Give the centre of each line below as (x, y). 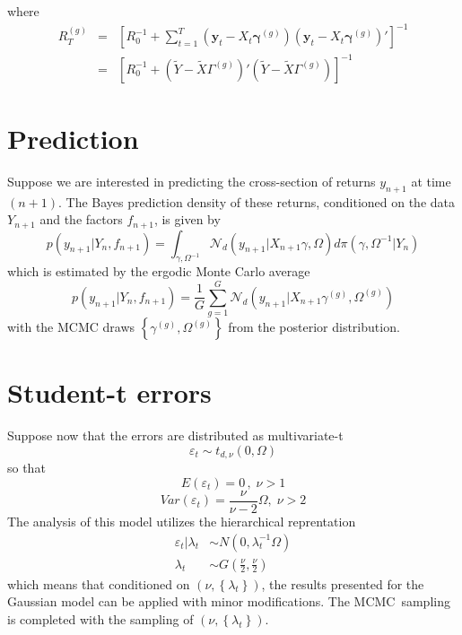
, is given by (187, 219)
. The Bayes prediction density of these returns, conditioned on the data (257, 201)
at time (431, 181)
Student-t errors (109, 392)
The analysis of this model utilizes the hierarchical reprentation (182, 521)
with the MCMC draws (71, 327)
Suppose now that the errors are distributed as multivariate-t (175, 435)
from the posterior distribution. (314, 327)
